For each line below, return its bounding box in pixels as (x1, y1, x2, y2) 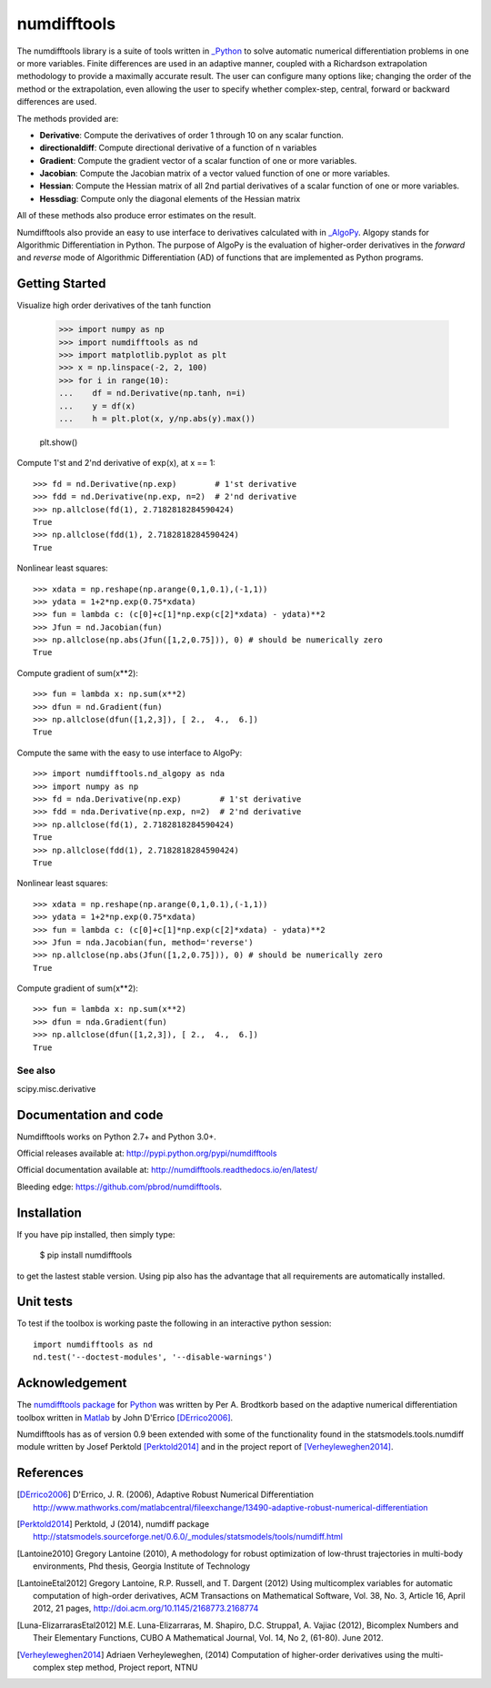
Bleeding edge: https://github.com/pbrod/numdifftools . (16, 1181, 223, 1192)
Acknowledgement (16, 1375, 127, 1391)
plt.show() (39, 437, 78, 448)
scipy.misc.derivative (16, 1083, 96, 1094)
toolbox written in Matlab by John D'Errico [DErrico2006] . (16, 1411, 234, 1423)
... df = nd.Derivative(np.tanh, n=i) (58, 388, 246, 399)
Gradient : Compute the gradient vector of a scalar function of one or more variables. (39, 155, 357, 166)
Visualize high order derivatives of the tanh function (16, 300, 211, 311)
